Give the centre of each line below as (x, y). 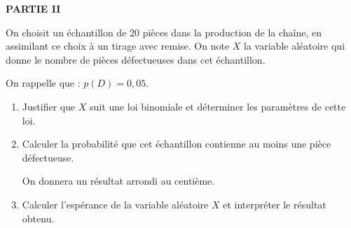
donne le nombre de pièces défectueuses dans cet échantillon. (136, 59)
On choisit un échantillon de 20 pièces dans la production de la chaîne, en (164, 32)
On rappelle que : (43, 83)
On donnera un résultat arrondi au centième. (118, 181)
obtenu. (38, 218)
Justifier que (49, 106)
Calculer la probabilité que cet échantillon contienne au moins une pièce (177, 144)
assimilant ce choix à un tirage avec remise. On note (118, 46)
